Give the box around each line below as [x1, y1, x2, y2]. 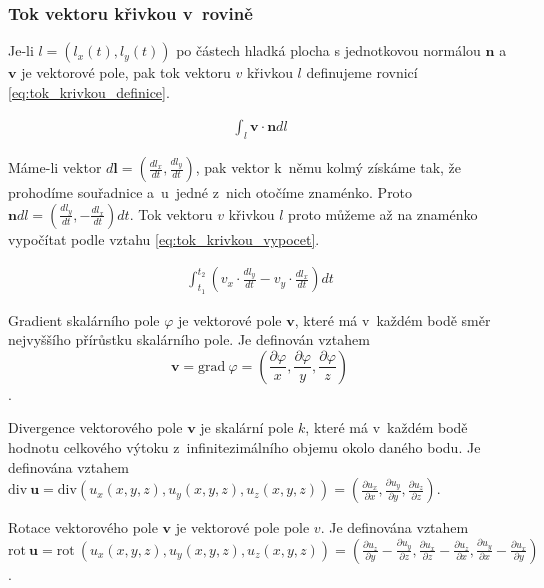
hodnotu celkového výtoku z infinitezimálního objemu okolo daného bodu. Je [8, 437, 481, 458]
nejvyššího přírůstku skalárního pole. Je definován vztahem [8, 329, 370, 350]
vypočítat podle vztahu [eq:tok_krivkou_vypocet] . [8, 228, 320, 249]
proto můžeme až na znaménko [288, 203, 478, 224]
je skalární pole [200, 417, 294, 438]
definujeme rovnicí [306, 62, 418, 83]
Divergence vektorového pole [8, 417, 183, 438]
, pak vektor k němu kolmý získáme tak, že [195, 157, 462, 178]
